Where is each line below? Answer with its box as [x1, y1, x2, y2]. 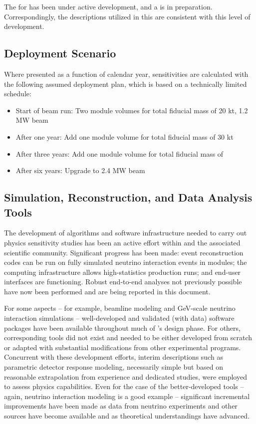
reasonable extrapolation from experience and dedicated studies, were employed [4, 371, 247, 382]
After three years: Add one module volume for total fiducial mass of [15, 148, 224, 159]
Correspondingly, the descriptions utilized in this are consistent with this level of [4, 11, 251, 21]
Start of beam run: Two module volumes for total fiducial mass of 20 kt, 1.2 [15, 105, 248, 115]
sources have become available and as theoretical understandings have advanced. [4, 411, 250, 421]
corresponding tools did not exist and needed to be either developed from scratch [4, 332, 253, 343]
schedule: [4, 88, 31, 99]
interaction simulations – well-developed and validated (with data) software [4, 313, 235, 323]
